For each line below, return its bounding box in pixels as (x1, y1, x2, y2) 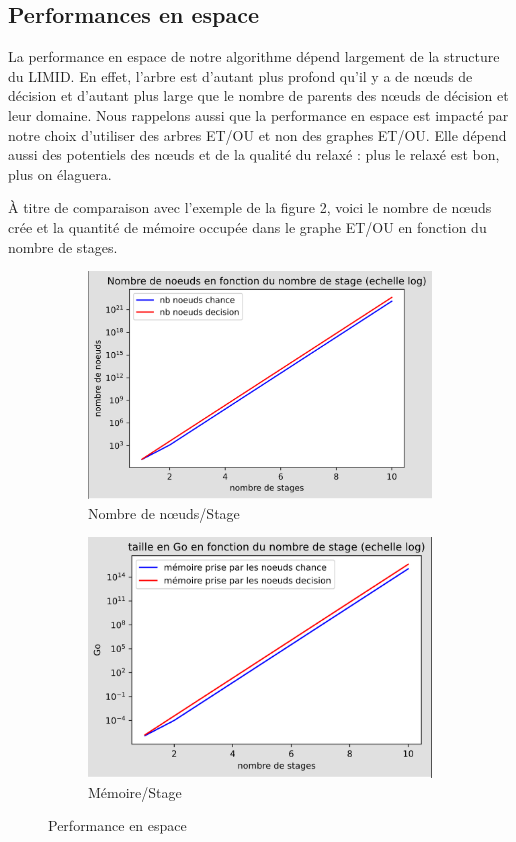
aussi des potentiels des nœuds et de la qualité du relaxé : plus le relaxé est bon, (8, 144, 500, 165)
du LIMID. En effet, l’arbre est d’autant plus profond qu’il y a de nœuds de (8, 65, 473, 86)
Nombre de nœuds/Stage (88, 502, 240, 523)
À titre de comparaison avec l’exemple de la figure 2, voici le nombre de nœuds (8, 197, 492, 218)
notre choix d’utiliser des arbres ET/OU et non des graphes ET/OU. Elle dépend (8, 124, 507, 145)
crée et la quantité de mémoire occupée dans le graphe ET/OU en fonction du (8, 216, 487, 237)
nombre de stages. (8, 236, 118, 257)
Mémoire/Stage (88, 781, 182, 802)
